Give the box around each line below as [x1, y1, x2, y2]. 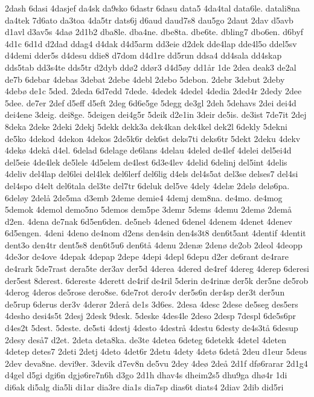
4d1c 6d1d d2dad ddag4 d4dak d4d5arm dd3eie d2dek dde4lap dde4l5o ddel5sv [5, 37, 297, 50]
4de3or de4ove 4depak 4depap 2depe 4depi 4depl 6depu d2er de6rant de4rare [5, 250, 289, 263]
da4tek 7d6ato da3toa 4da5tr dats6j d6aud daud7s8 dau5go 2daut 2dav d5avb [5, 13, 293, 26]
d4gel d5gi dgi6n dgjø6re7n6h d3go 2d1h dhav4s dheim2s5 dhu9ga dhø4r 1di [5, 369, 287, 381]
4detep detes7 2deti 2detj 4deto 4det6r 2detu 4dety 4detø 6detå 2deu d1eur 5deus [5, 345, 307, 358]
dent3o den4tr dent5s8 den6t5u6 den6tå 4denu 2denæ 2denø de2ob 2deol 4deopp [5, 238, 303, 251]
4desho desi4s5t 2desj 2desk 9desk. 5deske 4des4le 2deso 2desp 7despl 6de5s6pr [5, 309, 296, 322]
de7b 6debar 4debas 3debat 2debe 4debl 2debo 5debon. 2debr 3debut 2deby [5, 73, 285, 85]
